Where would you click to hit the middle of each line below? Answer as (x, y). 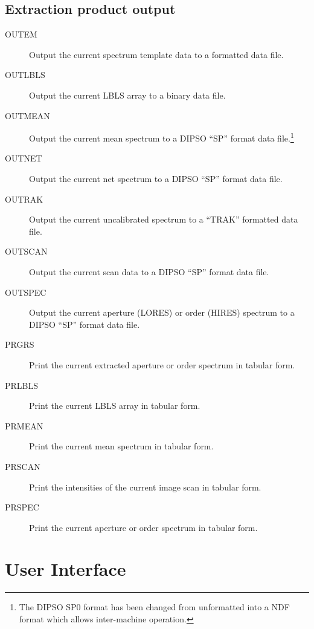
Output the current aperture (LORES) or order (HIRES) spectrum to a (162, 312)
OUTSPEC (26, 292)
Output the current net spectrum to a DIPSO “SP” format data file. (156, 179)
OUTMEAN (27, 115)
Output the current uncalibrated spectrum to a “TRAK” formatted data (164, 219)
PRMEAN (24, 425)
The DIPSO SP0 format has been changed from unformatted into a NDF (154, 607)
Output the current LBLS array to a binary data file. (127, 95)
